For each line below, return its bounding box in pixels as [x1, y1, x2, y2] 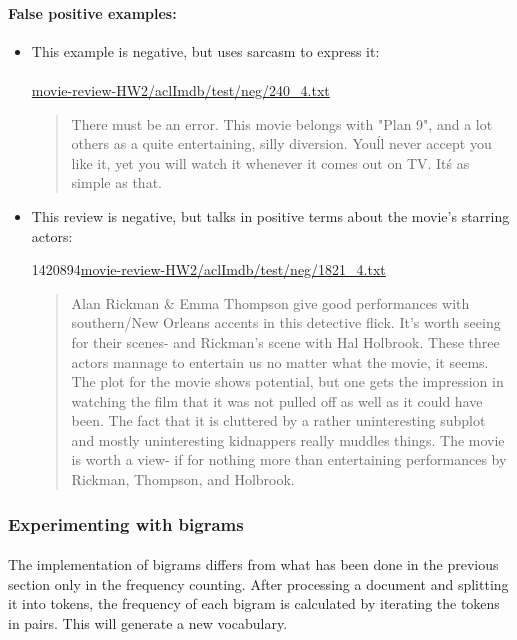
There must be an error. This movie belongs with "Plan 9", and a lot [71, 113, 493, 134]
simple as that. [71, 172, 162, 193]
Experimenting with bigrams [8, 511, 244, 536]
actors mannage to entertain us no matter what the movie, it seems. [71, 351, 489, 372]
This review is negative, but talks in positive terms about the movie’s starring [31, 205, 510, 226]
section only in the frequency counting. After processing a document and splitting [8, 573, 509, 594]
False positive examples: [8, 2, 177, 23]
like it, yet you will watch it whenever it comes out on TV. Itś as [71, 152, 470, 173]
